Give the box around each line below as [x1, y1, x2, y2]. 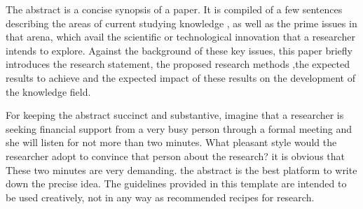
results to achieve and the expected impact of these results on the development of [6, 70, 355, 85]
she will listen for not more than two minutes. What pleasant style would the [6, 135, 337, 150]
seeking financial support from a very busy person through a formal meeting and [6, 121, 352, 136]
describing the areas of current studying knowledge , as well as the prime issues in [6, 15, 357, 30]
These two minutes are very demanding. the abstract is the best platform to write [6, 162, 357, 177]
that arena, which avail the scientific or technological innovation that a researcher [6, 29, 355, 44]
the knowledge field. [6, 84, 91, 99]
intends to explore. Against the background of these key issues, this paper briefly [6, 43, 352, 57]
